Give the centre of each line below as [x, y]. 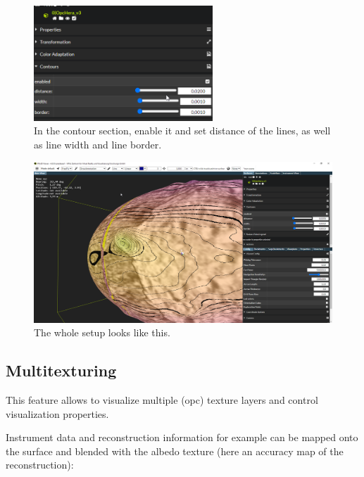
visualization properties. [57, 413]
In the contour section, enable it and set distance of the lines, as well [182, 131]
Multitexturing [61, 370]
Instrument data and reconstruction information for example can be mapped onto [182, 437]
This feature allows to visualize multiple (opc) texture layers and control [162, 399]
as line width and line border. [98, 144]
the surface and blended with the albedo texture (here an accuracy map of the [175, 451]
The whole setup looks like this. [102, 332]
